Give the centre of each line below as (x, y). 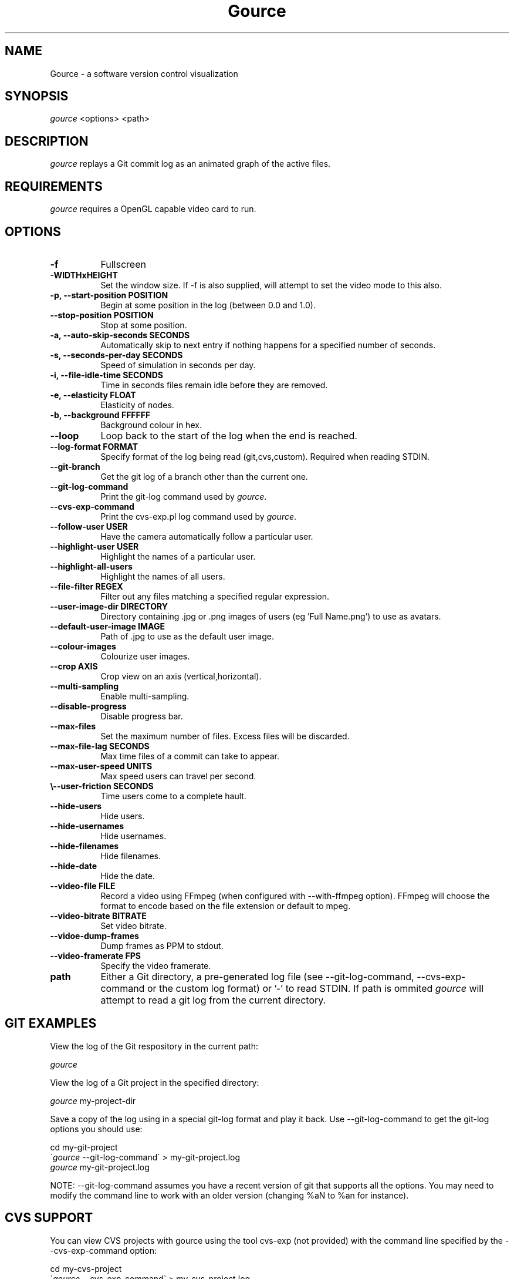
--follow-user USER (89, 526)
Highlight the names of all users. (163, 576)
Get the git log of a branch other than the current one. (204, 476)
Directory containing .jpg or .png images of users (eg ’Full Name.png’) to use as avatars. (271, 616)
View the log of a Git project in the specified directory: (155, 1082)
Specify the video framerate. (156, 965)
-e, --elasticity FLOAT (93, 395)
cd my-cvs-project (86, 1268)
